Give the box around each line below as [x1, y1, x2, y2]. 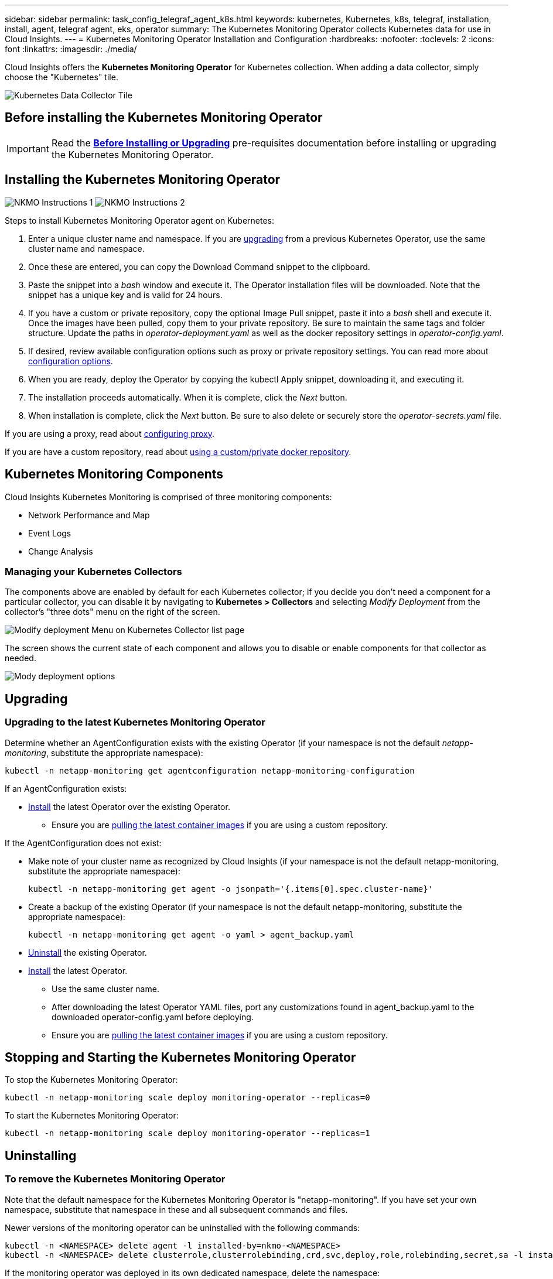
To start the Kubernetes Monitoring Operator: [5, 1110, 179, 1121]
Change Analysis [28, 546, 93, 556]
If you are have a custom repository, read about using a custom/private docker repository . [5, 446, 351, 457]
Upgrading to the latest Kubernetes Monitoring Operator [5, 716, 266, 729]
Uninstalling [5, 1148, 77, 1163]
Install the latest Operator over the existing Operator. [28, 801, 230, 812]
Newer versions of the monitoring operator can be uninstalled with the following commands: [5, 1222, 360, 1233]
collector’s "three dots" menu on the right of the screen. [5, 607, 220, 617]
